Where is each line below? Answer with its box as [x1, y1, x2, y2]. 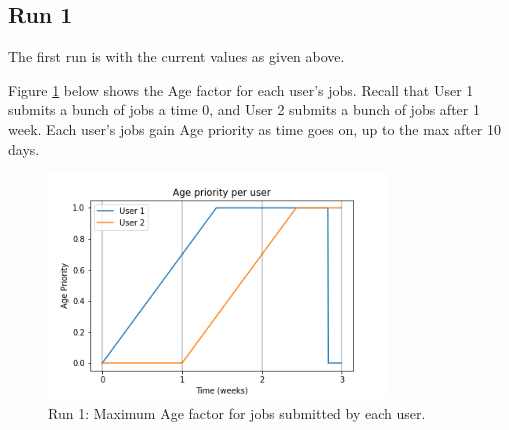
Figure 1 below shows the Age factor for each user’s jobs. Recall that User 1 [8, 79, 474, 100]
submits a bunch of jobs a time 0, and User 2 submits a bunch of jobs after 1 [8, 99, 480, 120]
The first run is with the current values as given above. [8, 46, 345, 67]
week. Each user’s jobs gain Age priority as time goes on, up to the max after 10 [8, 118, 502, 139]
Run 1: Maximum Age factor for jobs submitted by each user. [48, 402, 426, 423]
